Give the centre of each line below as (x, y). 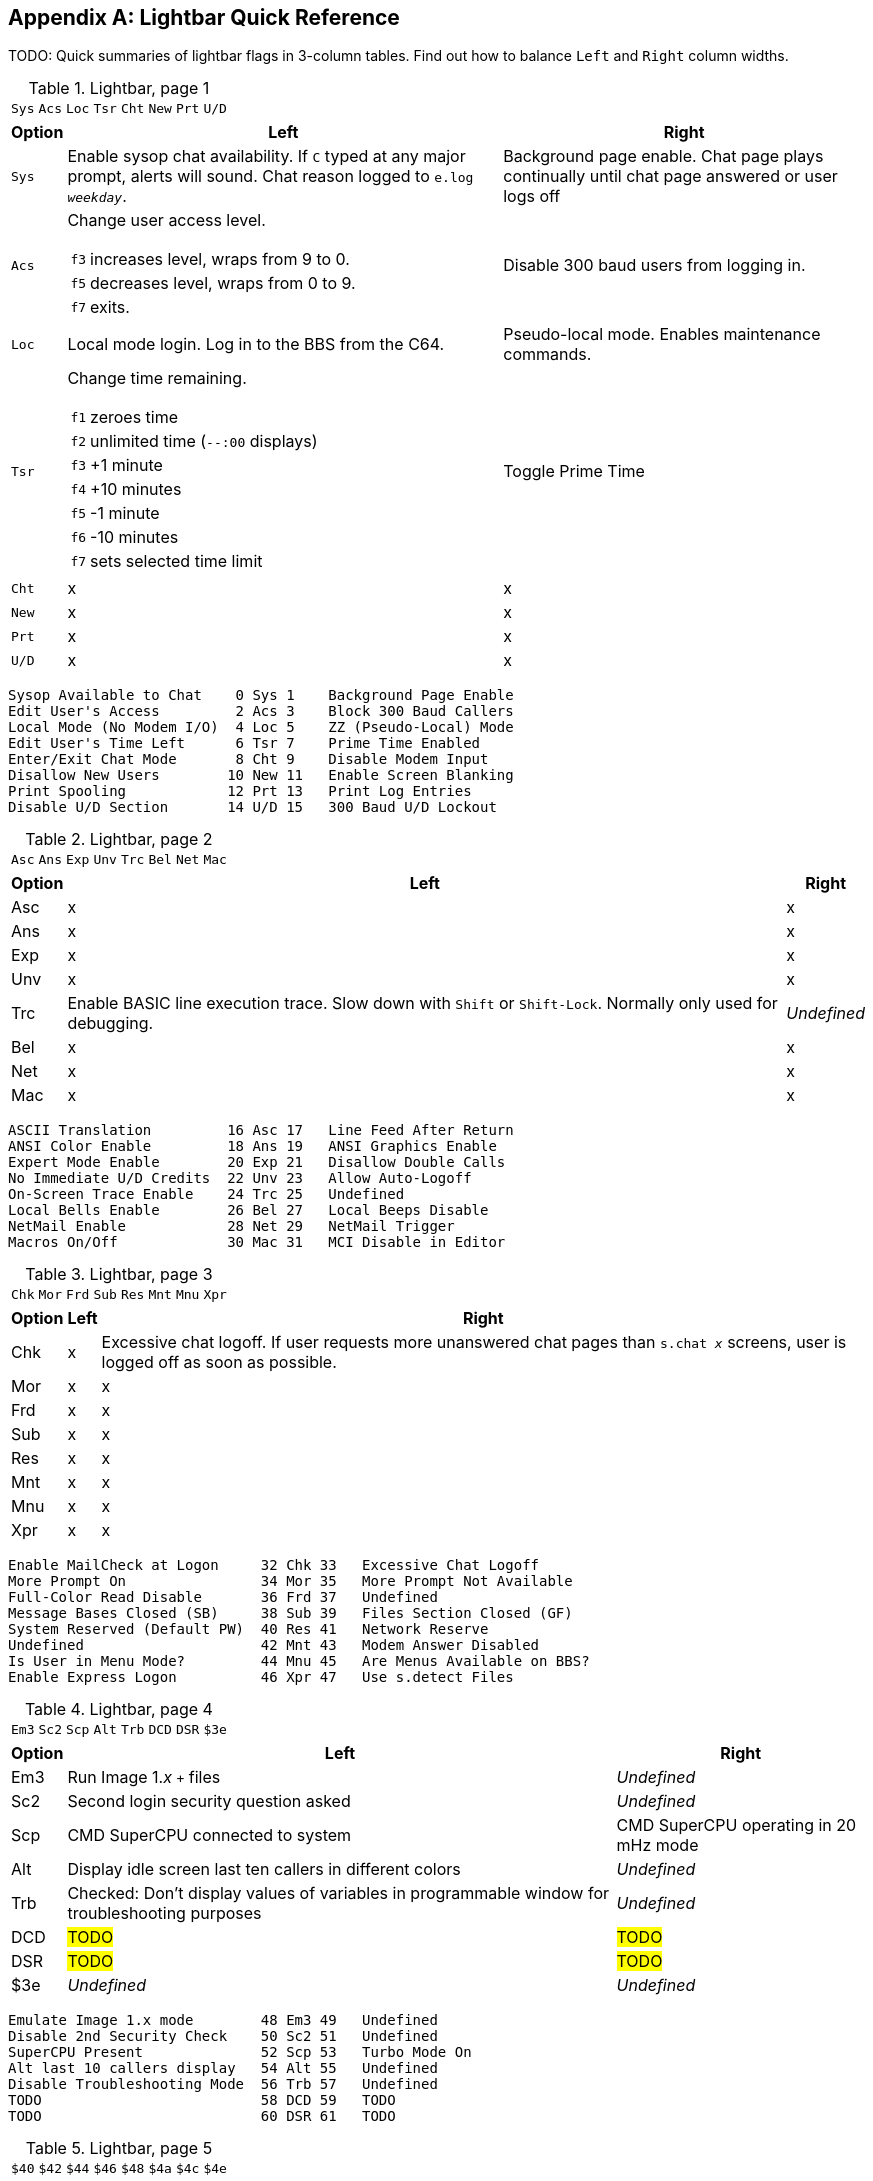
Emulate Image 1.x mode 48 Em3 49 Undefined (223, 2020)
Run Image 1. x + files (144, 1777)
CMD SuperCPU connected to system (209, 1835)
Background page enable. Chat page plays (663, 156)
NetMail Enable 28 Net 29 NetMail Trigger (231, 1226)
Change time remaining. (157, 378)
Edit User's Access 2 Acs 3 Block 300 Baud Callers (261, 711)
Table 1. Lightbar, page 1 (119, 88)
